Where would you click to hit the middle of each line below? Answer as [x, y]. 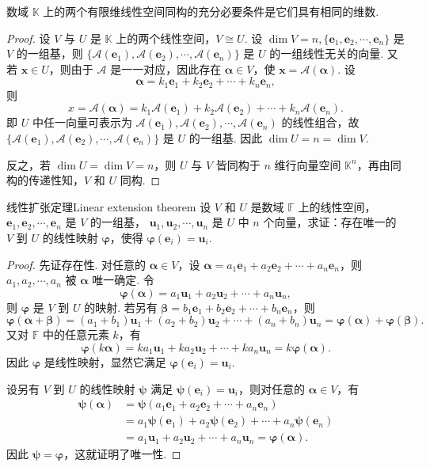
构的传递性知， [45, 180]
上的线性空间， [337, 206]
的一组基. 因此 [226, 138]
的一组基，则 [49, 53]
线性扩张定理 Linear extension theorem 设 [109, 206]
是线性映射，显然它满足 [105, 361]
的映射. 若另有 [121, 307]
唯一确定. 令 [123, 280]
